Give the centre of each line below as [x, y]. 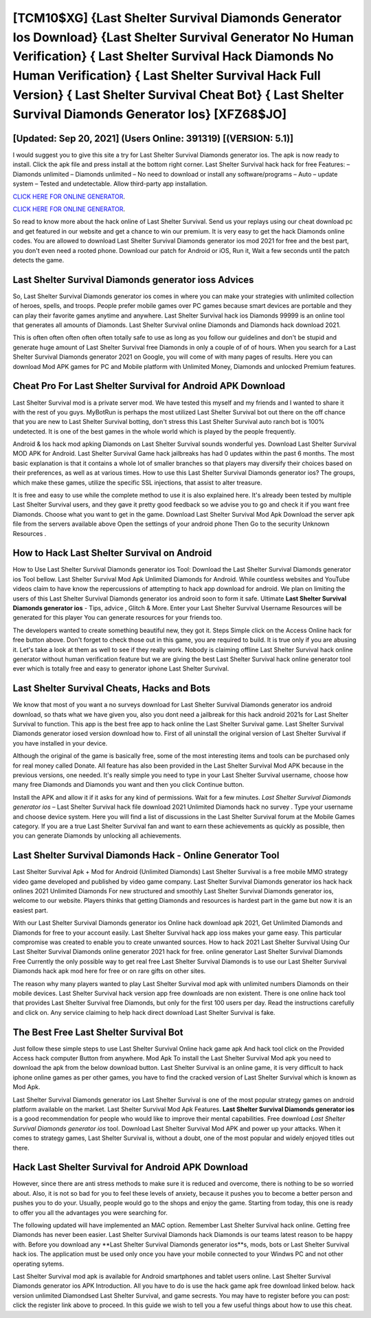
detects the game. [38, 260]
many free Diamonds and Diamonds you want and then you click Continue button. [128, 785]
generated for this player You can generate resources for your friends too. [117, 618]
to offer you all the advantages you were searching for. [90, 1212]
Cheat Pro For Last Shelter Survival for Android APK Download [149, 386]
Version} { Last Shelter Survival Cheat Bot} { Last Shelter [178, 94]
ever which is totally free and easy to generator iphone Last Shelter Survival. [121, 669]
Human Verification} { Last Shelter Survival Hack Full [167, 76]
